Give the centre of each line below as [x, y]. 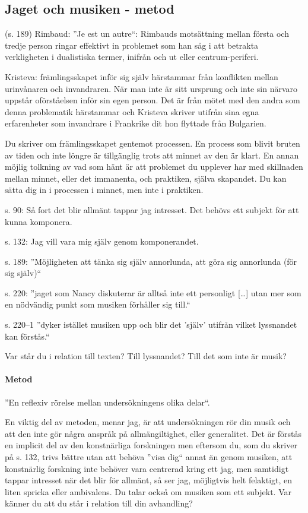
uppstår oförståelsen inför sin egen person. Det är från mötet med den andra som [153, 100]
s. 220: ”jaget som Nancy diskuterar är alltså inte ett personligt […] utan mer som [153, 292]
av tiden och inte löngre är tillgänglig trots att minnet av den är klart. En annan [152, 155]
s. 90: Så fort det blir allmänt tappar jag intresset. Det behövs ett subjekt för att [152, 209]
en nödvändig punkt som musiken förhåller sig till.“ [98, 304]
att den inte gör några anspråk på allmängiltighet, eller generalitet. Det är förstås [153, 433]
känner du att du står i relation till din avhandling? [99, 503]
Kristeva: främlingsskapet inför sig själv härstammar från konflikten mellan [142, 76]
